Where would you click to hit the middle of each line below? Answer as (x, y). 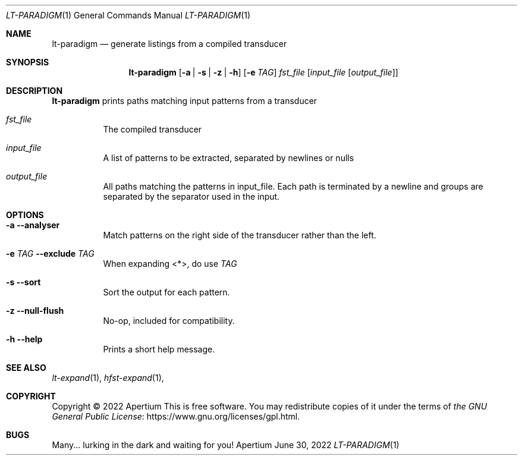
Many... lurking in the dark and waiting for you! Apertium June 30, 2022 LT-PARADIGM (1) (226, 445)
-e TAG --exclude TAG (50, 253)
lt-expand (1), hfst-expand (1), (108, 378)
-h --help (24, 339)
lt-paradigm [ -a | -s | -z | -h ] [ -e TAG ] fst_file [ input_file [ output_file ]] (263, 72)
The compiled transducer (152, 129)
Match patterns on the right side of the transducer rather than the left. (240, 235)
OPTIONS (25, 215)
